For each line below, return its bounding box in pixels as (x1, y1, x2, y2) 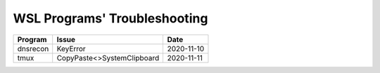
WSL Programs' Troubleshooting (13, 11, 208, 26)
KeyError (56, 44, 86, 53)
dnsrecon (17, 44, 49, 53)
